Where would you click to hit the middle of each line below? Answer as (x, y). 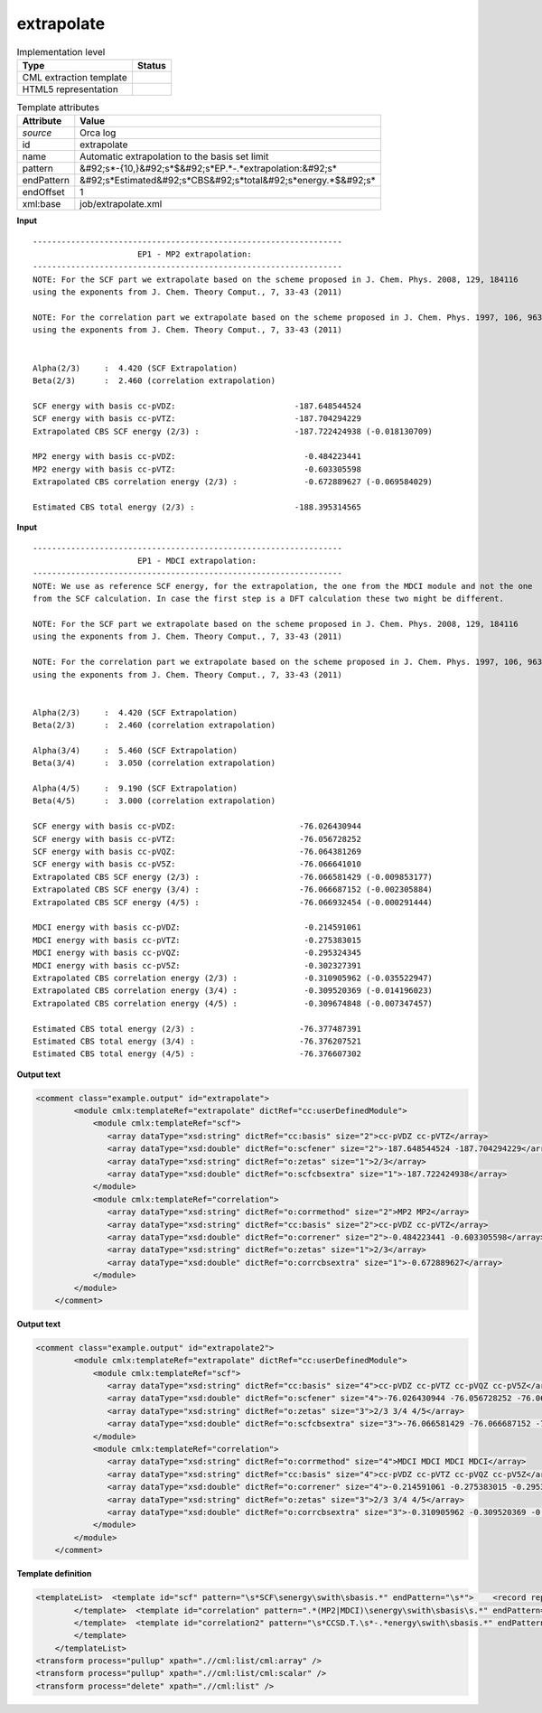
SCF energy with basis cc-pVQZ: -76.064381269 (197, 852)
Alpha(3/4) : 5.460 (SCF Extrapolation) (135, 750)
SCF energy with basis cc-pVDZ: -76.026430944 (197, 826)
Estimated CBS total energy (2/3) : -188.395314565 (197, 507)
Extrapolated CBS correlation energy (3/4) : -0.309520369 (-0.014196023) (233, 991)
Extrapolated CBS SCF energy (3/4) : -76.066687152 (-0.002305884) (233, 889)
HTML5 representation (70, 89)
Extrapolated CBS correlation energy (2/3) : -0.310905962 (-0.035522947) (233, 978)
